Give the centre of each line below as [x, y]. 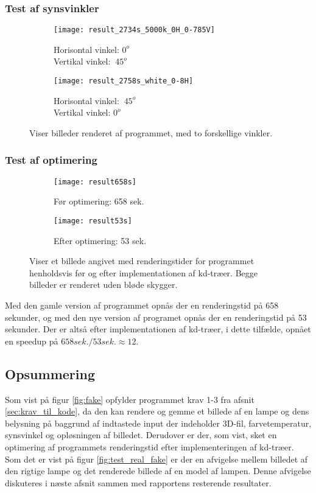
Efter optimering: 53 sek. [100, 240]
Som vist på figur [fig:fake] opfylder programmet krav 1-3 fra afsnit [130, 399]
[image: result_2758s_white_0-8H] [124, 81]
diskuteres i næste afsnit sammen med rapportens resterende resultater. [138, 482]
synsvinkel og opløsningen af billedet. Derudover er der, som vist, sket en [141, 435]
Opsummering [50, 373]
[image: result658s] [95, 182]
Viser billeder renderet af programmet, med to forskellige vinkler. [151, 132]
